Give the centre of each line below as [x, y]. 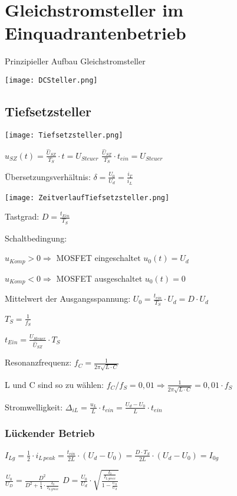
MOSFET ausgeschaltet [99, 278]
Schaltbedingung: [36, 238]
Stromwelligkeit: [34, 407]
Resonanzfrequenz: [38, 362]
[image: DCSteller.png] [51, 80]
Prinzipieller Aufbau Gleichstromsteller [75, 61]
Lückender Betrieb [50, 433]
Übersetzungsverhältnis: [48, 176]
